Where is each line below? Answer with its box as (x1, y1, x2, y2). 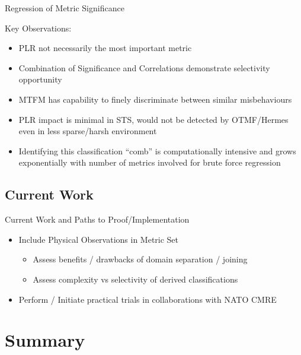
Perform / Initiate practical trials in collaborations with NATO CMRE (18, 293, 277, 305)
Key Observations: (5, 21, 72, 34)
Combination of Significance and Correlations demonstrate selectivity (18, 61, 270, 74)
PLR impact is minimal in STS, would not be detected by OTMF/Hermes (18, 113, 289, 125)
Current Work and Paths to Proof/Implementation (5, 213, 190, 226)
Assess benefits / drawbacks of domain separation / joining (33, 253, 248, 265)
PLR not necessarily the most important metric (18, 42, 192, 54)
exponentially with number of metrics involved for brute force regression (18, 156, 281, 169)
